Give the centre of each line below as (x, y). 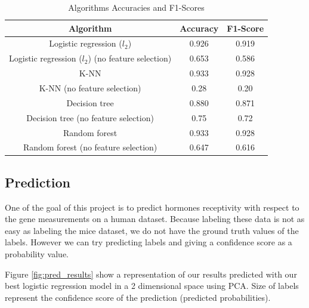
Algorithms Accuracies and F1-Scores (136, 7)
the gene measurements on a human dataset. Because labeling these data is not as (155, 219)
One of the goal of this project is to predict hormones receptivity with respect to (152, 207)
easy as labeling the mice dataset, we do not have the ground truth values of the (152, 230)
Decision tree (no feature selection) (90, 117)
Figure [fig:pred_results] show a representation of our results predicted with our (151, 274)
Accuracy (199, 28)
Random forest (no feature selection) (90, 147)
